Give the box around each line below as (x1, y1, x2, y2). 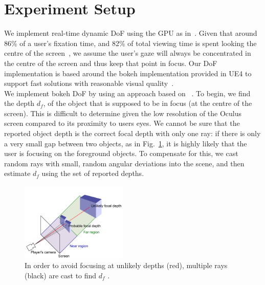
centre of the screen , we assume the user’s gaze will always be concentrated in (4, 48, 251, 58)
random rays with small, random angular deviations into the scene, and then (4, 158, 245, 168)
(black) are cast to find (25, 270, 97, 280)
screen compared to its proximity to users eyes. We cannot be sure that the (4, 118, 240, 128)
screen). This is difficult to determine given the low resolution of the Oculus (4, 107, 242, 118)
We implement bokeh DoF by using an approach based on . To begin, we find (4, 87, 251, 98)
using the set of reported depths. (41, 168, 144, 179)
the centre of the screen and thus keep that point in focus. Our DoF (4, 57, 217, 68)
